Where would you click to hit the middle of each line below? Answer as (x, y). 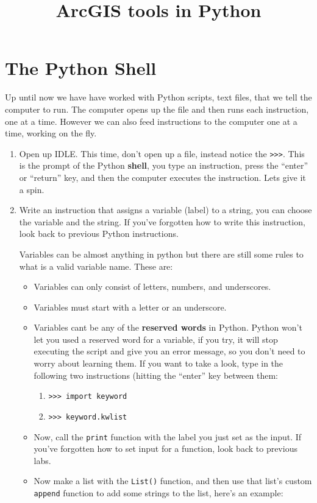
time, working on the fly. (51, 133)
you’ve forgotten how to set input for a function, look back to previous (166, 448)
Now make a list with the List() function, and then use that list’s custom (173, 481)
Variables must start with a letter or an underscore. (130, 307)
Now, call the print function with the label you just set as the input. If (168, 436)
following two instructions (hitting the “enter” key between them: (156, 375)
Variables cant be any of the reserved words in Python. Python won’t (168, 327)
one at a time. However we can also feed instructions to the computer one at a (151, 121)
